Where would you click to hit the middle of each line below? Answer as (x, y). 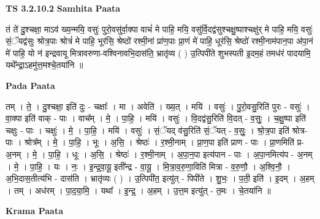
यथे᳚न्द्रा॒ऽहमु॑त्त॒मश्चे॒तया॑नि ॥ (44, 65)
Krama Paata (34, 211)
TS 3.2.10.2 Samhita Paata (63, 8)
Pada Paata (30, 85)
